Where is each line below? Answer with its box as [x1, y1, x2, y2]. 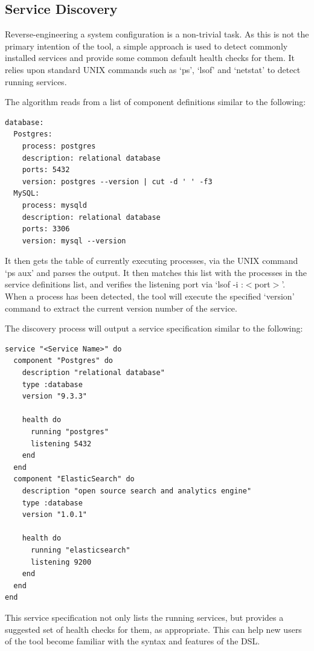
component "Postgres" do [13, 356, 113, 365]
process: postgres [22, 141, 96, 150]
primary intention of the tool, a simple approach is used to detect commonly [5, 39, 288, 52]
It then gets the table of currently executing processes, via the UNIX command [5, 254, 298, 267]
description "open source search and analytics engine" [22, 486, 252, 495]
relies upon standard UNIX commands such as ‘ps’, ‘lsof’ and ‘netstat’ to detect [5, 63, 301, 75]
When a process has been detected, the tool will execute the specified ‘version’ [5, 290, 295, 303]
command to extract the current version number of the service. [5, 301, 237, 314]
